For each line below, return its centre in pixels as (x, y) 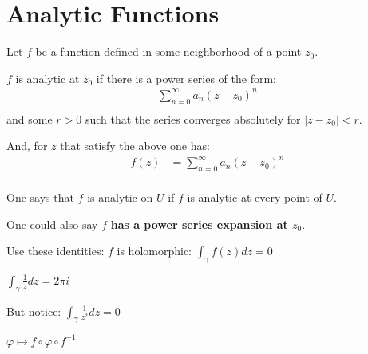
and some (30, 118)
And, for (27, 146)
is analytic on (120, 197)
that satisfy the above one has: (135, 146)
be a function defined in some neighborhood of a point (168, 51)
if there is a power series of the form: (186, 78)
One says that (40, 197)
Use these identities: (55, 251)
